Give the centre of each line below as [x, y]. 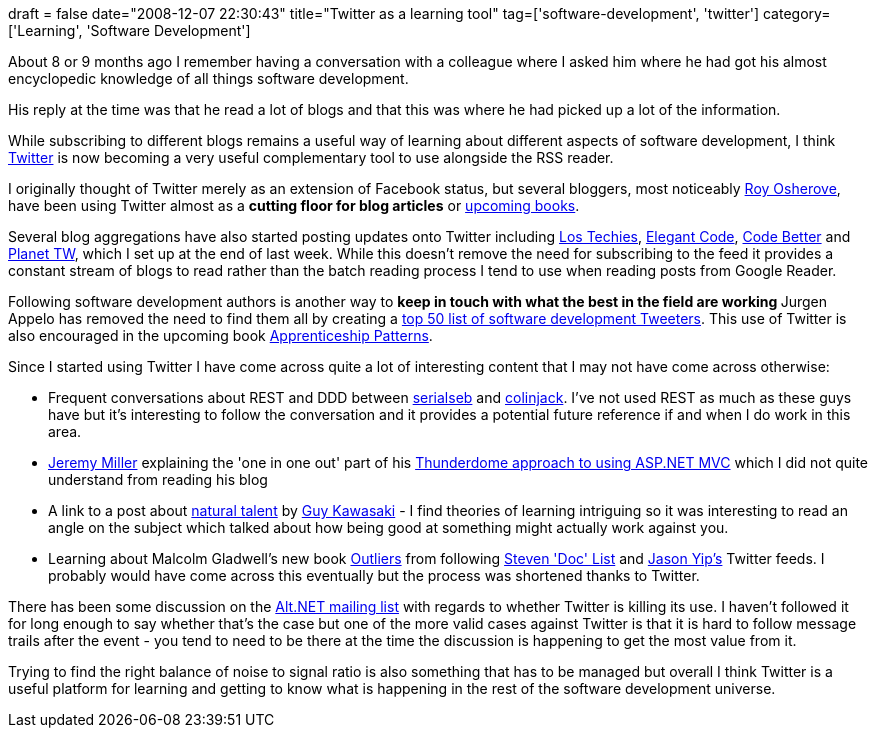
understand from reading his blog [158, 479]
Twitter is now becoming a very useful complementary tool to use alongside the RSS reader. [311, 157]
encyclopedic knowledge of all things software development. [208, 78]
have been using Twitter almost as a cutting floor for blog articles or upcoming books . [294, 205]
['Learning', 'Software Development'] [129, 30]
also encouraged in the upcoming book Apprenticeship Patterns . [220, 335]
